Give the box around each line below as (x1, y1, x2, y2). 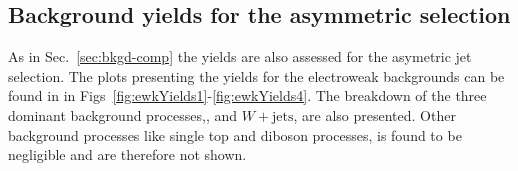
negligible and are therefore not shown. (8, 144, 247, 165)
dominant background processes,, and (8, 104, 237, 125)
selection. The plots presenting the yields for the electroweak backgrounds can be (8, 65, 505, 86)
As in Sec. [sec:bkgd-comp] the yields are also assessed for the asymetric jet (8, 46, 472, 67)
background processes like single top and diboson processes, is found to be (8, 124, 462, 145)
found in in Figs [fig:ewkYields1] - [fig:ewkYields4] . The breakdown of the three (8, 85, 487, 106)
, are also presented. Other (293, 104, 456, 125)
